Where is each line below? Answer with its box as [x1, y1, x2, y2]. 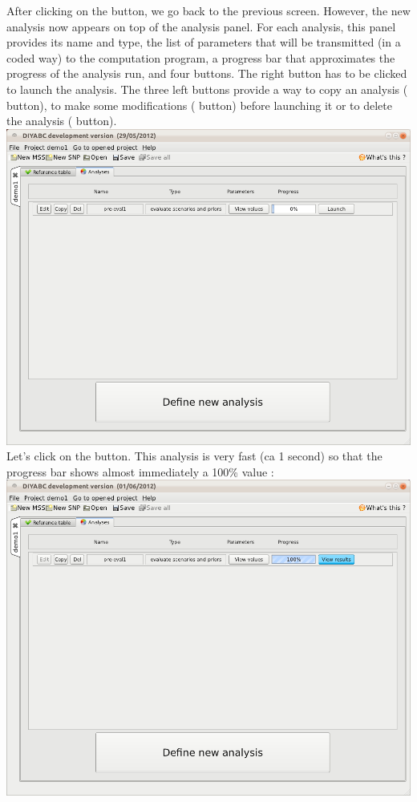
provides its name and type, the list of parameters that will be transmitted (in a [6, 34, 401, 51]
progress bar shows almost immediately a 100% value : [6, 463, 274, 480]
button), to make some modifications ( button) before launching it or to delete [6, 96, 392, 113]
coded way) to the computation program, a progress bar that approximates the [6, 49, 395, 66]
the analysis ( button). [6, 112, 117, 129]
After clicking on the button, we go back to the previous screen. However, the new [6, 2, 411, 18]
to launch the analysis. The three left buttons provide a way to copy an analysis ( [6, 80, 408, 97]
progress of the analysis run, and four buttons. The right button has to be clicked [6, 65, 407, 82]
